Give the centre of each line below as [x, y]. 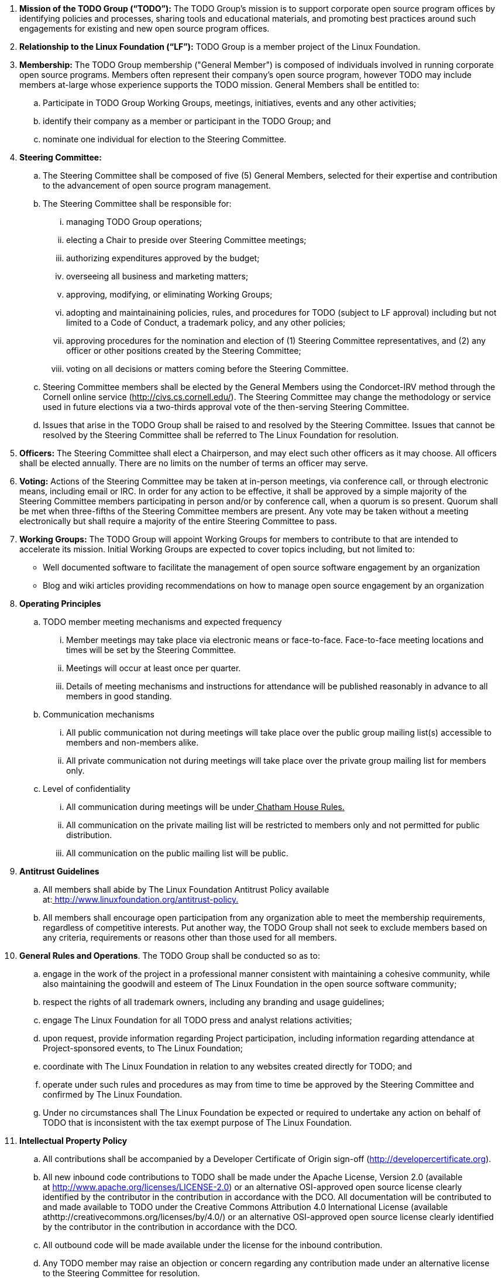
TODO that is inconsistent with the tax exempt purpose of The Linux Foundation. [197, 1122]
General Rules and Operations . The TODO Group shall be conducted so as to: [170, 956]
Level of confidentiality [87, 789]
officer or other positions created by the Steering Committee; [184, 351]
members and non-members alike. [133, 742]
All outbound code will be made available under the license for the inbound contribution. [213, 1245]
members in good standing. [119, 696]
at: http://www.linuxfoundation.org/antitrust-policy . [141, 899]
